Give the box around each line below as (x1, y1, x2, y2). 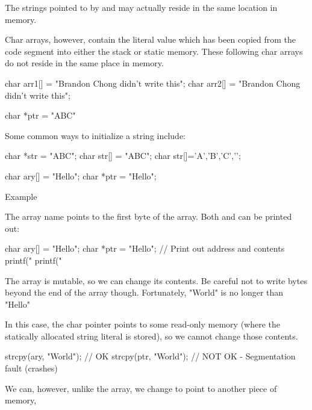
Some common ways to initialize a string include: (5, 129, 186, 141)
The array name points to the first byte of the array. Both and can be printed (5, 210, 292, 223)
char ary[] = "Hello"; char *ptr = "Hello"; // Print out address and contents (5, 242, 285, 255)
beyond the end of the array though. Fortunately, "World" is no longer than (5, 286, 284, 299)
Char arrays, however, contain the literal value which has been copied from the (5, 33, 296, 46)
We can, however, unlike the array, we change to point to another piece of (5, 382, 277, 394)
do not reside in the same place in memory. (5, 57, 164, 69)
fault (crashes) (5, 362, 58, 374)
